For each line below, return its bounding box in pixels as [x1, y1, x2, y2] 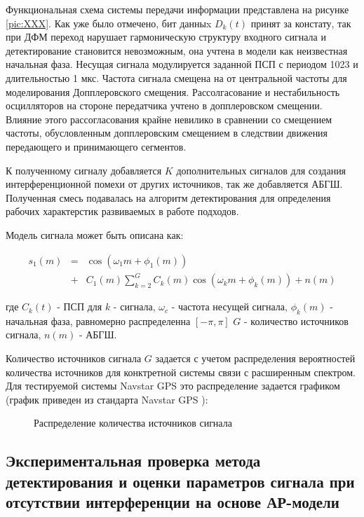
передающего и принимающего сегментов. [6, 139, 187, 153]
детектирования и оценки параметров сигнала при [6, 470, 355, 492]
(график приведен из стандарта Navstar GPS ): [6, 392, 208, 406]
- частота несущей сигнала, [171, 299, 288, 314]
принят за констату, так [250, 15, 351, 30]
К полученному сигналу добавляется [6, 163, 162, 177]
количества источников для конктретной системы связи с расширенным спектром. [6, 364, 356, 379]
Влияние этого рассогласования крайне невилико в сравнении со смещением [6, 111, 332, 126]
